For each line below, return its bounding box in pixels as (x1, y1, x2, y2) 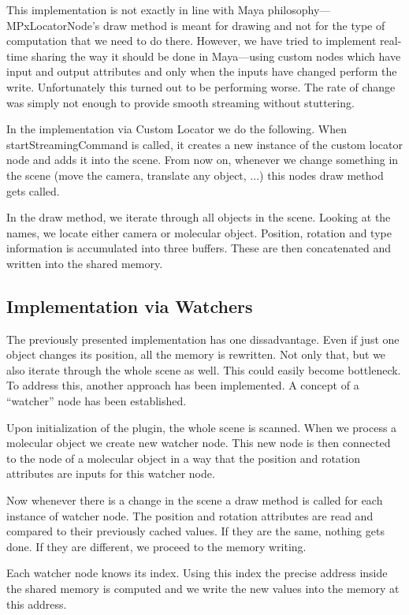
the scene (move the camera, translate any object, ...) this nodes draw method (6, 166, 384, 183)
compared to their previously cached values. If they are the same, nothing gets (6, 523, 385, 539)
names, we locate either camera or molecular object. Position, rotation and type (6, 224, 392, 240)
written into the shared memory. (6, 255, 163, 271)
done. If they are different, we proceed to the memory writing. (6, 538, 307, 554)
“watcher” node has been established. (6, 393, 187, 409)
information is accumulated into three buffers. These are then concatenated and (6, 240, 392, 256)
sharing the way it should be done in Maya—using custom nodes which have (31, 47, 401, 64)
